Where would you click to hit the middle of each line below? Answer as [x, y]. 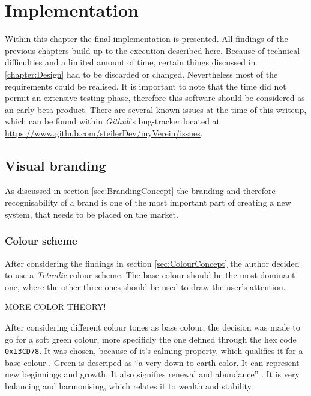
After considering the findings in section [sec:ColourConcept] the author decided [152, 263]
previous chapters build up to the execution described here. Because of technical [152, 50]
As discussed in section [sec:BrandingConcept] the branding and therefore [140, 190]
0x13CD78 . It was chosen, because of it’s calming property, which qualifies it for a [154, 351]
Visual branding [56, 165]
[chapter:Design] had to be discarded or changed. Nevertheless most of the [141, 74]
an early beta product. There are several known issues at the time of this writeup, [156, 109]
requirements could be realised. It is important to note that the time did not [146, 86]
